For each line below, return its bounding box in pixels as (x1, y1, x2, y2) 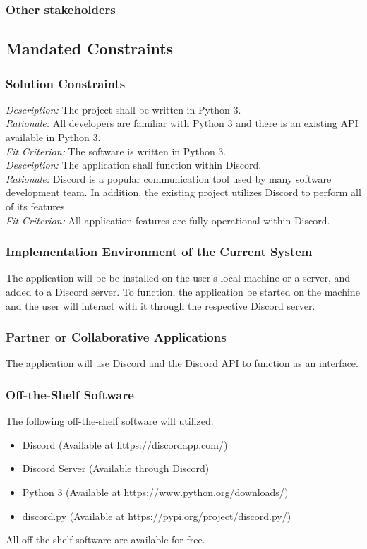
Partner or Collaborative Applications (6, 328, 227, 346)
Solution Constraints (6, 74, 126, 92)
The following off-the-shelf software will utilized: (6, 414, 214, 428)
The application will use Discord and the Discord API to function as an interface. (6, 356, 359, 370)
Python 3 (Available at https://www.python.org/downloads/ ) (22, 485, 289, 499)
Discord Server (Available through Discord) (22, 461, 210, 476)
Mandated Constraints (6, 37, 174, 59)
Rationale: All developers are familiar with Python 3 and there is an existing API (6, 116, 359, 131)
